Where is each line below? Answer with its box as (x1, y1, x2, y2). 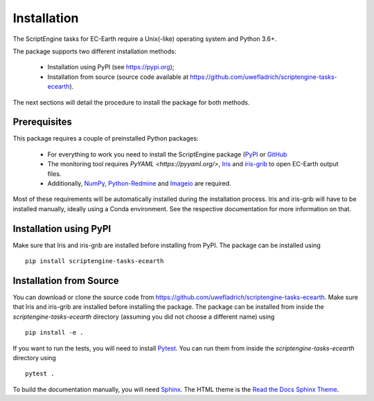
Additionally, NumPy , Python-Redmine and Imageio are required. (47, 179, 231, 187)
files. (47, 170, 62, 178)
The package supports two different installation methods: (12, 47, 177, 55)
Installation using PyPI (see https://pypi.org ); (47, 63, 175, 71)
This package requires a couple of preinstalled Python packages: (12, 134, 199, 143)
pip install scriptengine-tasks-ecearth (25, 257, 164, 265)
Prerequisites (12, 116, 72, 128)
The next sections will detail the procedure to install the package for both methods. (12, 98, 250, 107)
